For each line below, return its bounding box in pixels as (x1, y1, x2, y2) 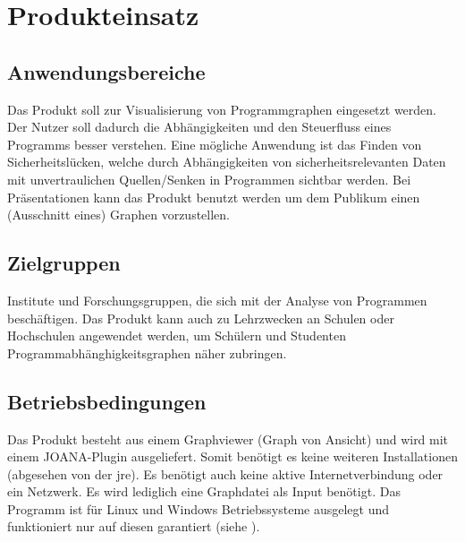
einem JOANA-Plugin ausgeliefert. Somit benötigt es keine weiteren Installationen (7, 447, 458, 466)
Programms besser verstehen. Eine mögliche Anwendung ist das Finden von (7, 134, 422, 153)
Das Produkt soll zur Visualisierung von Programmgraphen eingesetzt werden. (7, 99, 436, 118)
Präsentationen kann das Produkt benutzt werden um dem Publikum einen (7, 187, 420, 206)
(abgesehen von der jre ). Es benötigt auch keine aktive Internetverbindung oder (7, 464, 444, 483)
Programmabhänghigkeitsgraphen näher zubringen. (7, 343, 287, 362)
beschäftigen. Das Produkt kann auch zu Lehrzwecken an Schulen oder (7, 308, 394, 327)
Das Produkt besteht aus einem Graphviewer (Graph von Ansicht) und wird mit (7, 429, 449, 448)
